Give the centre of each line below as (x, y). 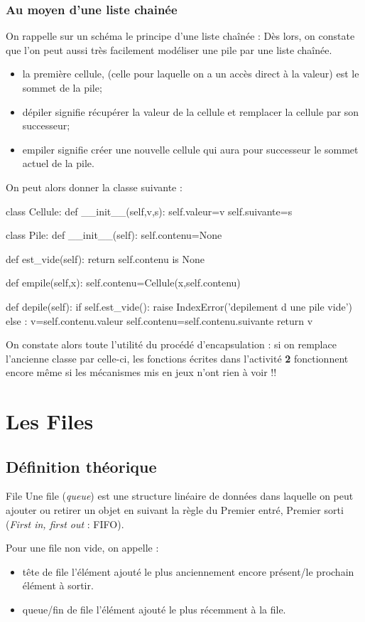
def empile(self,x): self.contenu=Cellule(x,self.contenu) (123, 283)
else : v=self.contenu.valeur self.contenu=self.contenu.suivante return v (159, 320)
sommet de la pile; (62, 87)
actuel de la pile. (58, 163)
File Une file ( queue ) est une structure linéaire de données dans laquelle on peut (180, 496)
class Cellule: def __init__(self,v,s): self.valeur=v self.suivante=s (149, 211)
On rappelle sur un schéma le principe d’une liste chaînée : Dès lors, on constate (180, 36)
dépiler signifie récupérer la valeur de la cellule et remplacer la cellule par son (191, 111)
